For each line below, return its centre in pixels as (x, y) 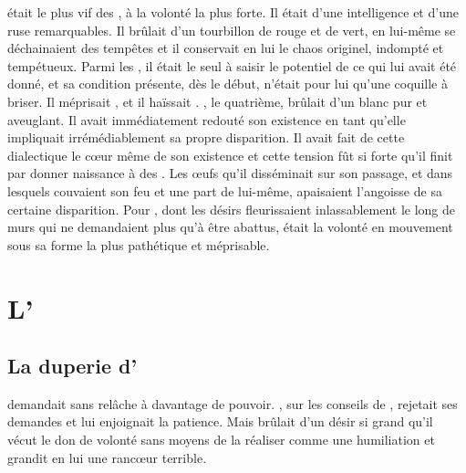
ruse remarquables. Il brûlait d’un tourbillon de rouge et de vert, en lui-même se (232, 30)
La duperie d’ (72, 366)
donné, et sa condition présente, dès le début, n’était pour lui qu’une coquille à (228, 84)
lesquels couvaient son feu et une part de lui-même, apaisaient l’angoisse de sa (225, 190)
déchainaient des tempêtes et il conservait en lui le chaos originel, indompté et (226, 48)
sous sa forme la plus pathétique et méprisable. (139, 244)
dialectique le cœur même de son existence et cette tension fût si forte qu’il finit (230, 155)
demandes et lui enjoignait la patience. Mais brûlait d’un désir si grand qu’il (220, 421)
